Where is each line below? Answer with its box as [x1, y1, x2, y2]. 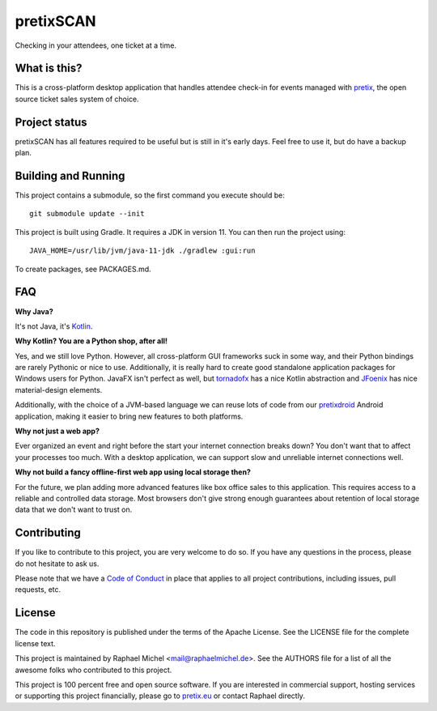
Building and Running [15, 168, 125, 182]
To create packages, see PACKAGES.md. [15, 264, 151, 274]
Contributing [15, 526, 81, 540]
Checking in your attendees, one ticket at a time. [15, 40, 177, 50]
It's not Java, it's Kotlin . [15, 321, 93, 331]
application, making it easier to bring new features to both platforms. [15, 411, 244, 421]
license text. [15, 638, 56, 648]
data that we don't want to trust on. [15, 505, 133, 514]
